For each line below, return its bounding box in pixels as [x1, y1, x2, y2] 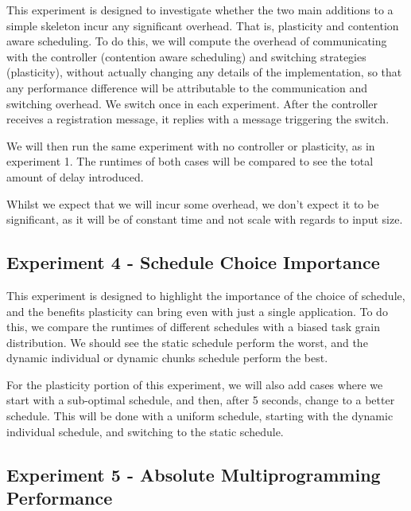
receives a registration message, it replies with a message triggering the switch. [6, 111, 390, 127]
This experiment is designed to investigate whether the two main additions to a [6, 2, 394, 18]
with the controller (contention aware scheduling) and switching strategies [6, 48, 366, 64]
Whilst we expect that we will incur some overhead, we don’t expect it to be [6, 195, 379, 212]
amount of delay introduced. [6, 168, 144, 185]
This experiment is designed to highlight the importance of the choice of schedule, [6, 287, 405, 303]
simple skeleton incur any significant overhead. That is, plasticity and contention [6, 17, 399, 33]
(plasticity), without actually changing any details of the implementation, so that [6, 64, 402, 80]
